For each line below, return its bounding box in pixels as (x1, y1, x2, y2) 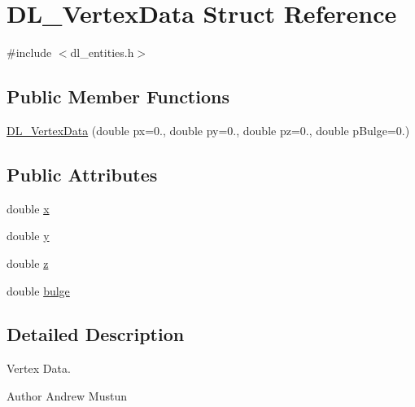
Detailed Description (7, 322, 185, 347)
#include (7, 44, 52, 61)
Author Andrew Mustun (7, 387, 127, 404)
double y (7, 227, 50, 244)
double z (7, 254, 49, 271)
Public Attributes (7, 161, 158, 186)
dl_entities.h (70, 44, 134, 61)
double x (7, 199, 50, 217)
